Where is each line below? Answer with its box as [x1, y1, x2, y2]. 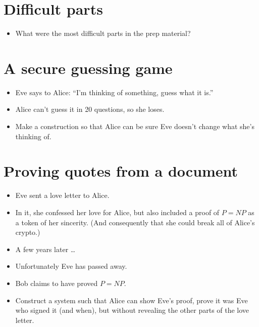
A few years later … [15, 243, 76, 254]
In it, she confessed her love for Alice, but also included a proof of [15, 207, 220, 217]
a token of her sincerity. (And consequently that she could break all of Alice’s [15, 217, 255, 227]
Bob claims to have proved [15, 277, 98, 288]
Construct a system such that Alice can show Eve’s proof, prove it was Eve [15, 295, 248, 305]
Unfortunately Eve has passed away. [15, 261, 127, 271]
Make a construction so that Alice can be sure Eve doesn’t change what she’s [15, 121, 254, 132]
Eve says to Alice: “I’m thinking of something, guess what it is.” [15, 87, 214, 97]
